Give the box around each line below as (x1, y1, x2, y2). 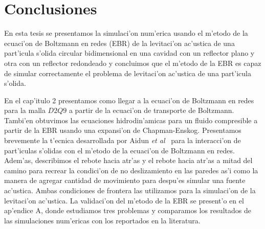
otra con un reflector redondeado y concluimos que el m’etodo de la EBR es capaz (4, 57, 261, 68)
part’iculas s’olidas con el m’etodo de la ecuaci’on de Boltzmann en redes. (4, 145, 235, 155)
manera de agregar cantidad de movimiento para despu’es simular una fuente (4, 175, 246, 186)
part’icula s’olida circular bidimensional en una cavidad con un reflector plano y (4, 48, 255, 58)
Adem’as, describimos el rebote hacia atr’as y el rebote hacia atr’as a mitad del (4, 155, 253, 166)
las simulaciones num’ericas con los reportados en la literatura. (4, 215, 201, 225)
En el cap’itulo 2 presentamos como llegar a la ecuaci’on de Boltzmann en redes (4, 95, 254, 105)
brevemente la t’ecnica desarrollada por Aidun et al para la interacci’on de (4, 135, 241, 146)
